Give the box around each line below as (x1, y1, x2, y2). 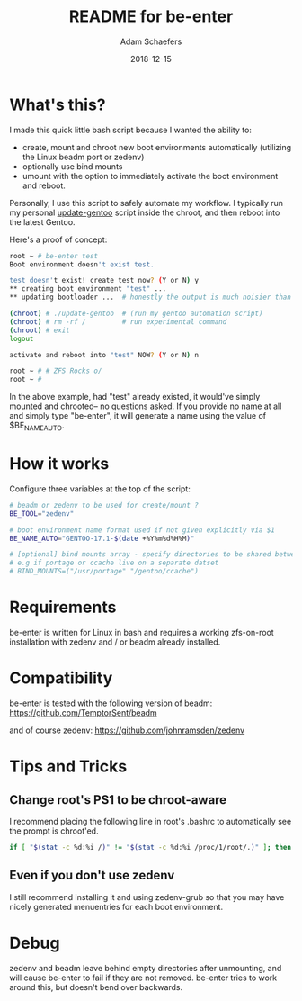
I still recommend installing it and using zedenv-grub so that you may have (9, 891, 285, 902)
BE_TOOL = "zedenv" (9, 509, 75, 519)
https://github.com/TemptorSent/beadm (9, 707, 157, 717)
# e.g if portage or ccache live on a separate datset (9, 558, 219, 568)
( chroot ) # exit (9, 326, 70, 335)
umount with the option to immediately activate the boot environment (22, 170, 279, 181)
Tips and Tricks (9, 756, 128, 777)
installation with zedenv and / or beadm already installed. (9, 636, 221, 647)
